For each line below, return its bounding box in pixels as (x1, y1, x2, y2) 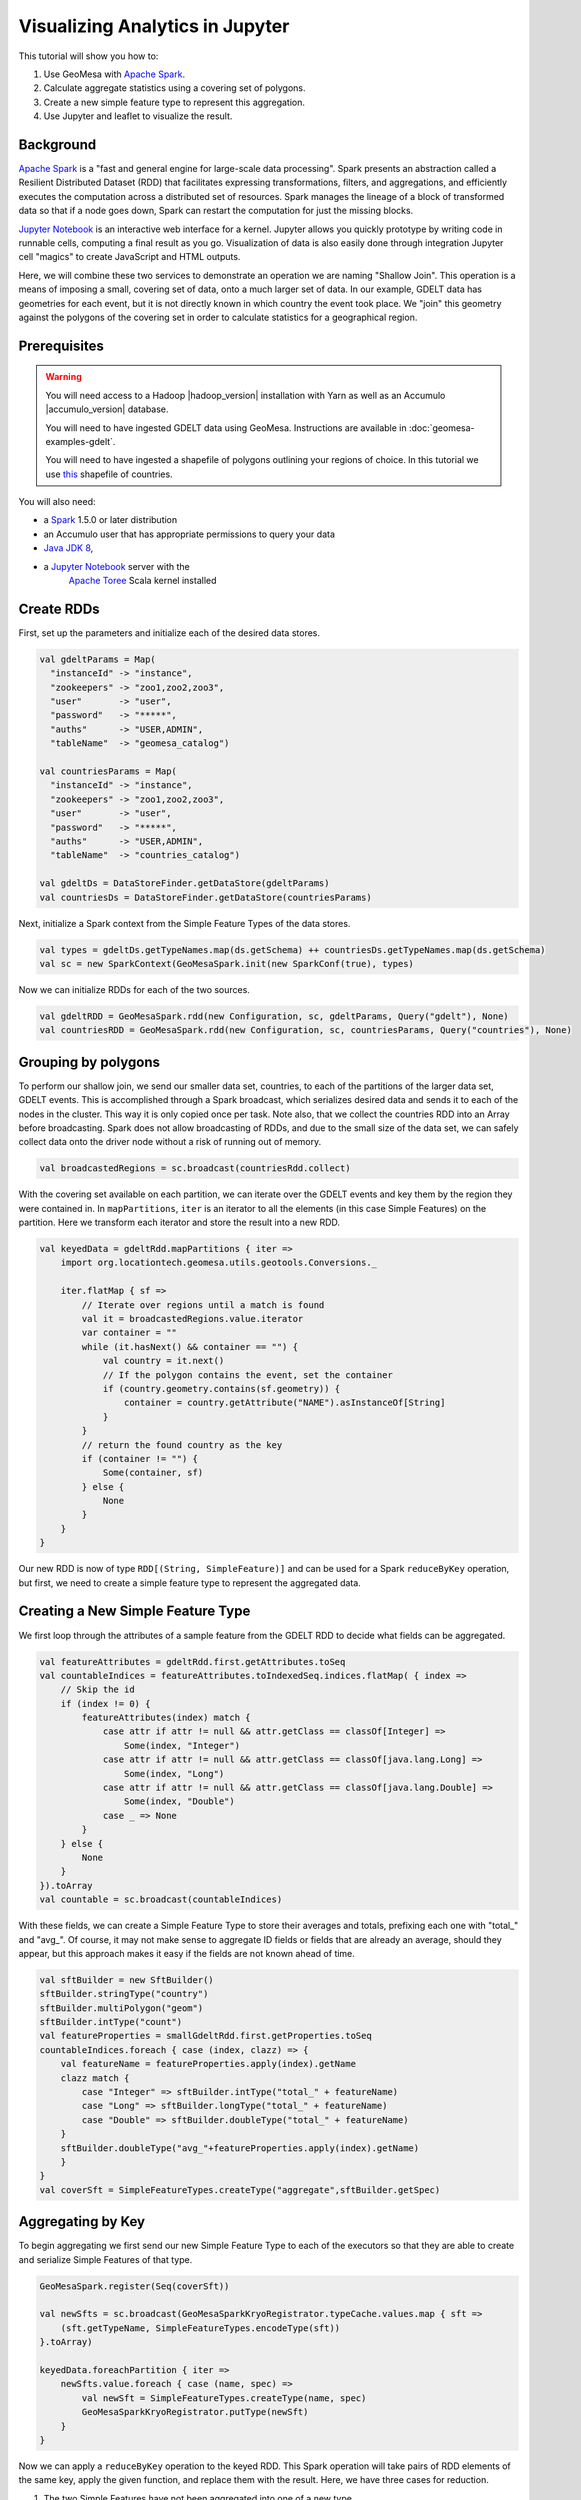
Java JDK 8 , (43, 542, 94, 554)
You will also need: (18, 496, 96, 508)
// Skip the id (60, 1684, 135, 1695)
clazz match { (60, 2072, 130, 2084)
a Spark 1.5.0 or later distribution (43, 514, 178, 526)
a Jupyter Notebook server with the (43, 560, 190, 572)
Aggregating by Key (18, 2213, 145, 2230)
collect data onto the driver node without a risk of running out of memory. (18, 1136, 322, 1148)
